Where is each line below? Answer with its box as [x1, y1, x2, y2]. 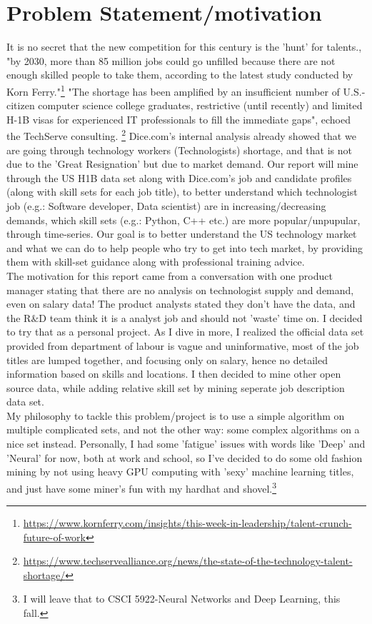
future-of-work [23, 529, 86, 544]
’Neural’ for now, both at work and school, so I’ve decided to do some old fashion [6, 450, 363, 465]
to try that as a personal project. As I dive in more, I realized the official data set [6, 324, 364, 339]
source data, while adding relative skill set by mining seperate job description [6, 380, 345, 395]
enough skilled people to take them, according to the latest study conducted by [6, 67, 353, 82]
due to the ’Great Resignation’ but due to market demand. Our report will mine [6, 156, 358, 171]
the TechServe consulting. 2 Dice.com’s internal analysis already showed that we [6, 126, 356, 143]
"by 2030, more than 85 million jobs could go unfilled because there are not [6, 53, 336, 68]
